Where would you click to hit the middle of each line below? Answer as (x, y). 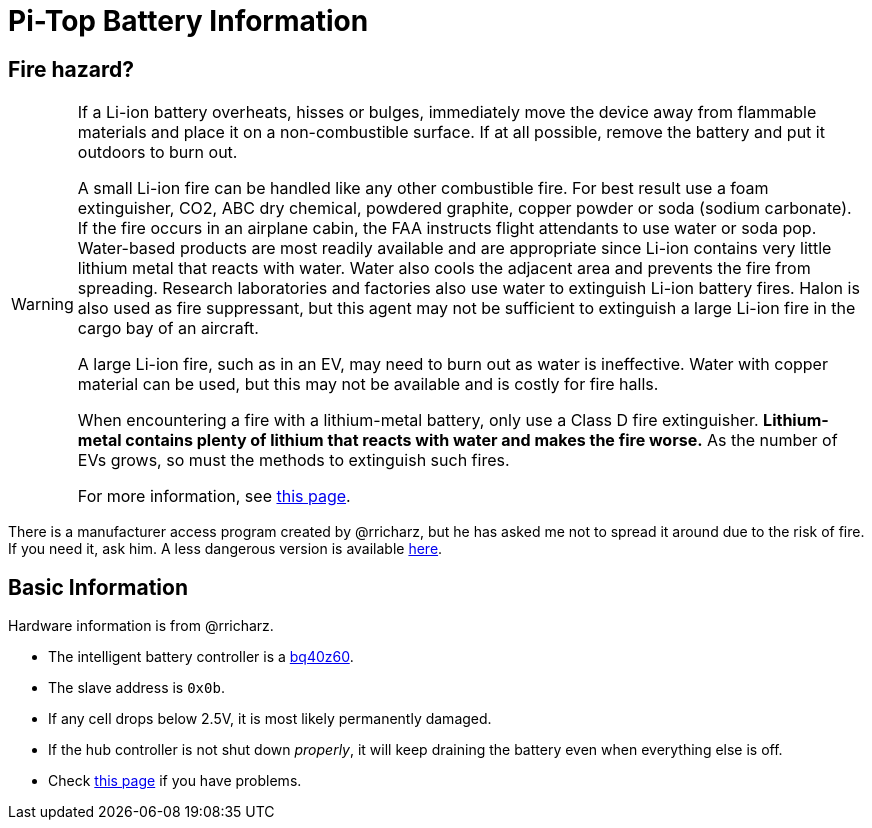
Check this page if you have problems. (175, 781)
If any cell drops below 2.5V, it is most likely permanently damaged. (270, 719)
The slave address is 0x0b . (136, 688)
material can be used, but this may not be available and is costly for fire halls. (368, 384)
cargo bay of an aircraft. (168, 328)
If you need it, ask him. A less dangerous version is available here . (225, 549)
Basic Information (98, 587)
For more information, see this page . (214, 496)
